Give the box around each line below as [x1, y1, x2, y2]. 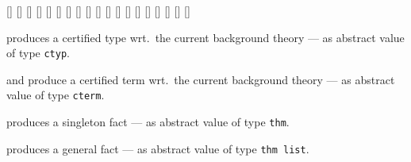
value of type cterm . [6, 87, 105, 103]
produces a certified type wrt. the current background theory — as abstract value [6, 29, 405, 45]
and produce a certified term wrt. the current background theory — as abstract [6, 71, 395, 87]
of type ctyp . [6, 44, 70, 61]
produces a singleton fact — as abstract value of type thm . [6, 114, 290, 130]
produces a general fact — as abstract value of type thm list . [6, 140, 309, 156]
